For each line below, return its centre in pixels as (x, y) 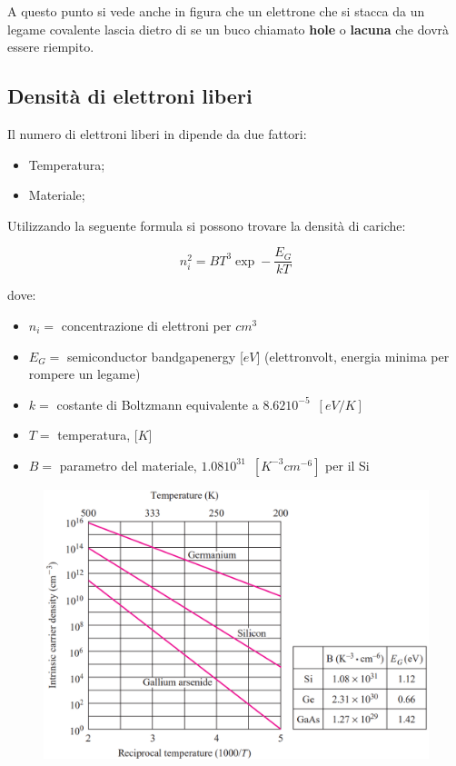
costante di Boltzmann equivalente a (158, 404)
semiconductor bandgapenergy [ (155, 356)
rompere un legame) (84, 374)
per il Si (347, 465)
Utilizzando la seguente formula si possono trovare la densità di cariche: (207, 225)
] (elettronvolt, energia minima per (353, 356)
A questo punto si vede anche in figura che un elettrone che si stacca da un (216, 11)
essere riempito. (51, 47)
